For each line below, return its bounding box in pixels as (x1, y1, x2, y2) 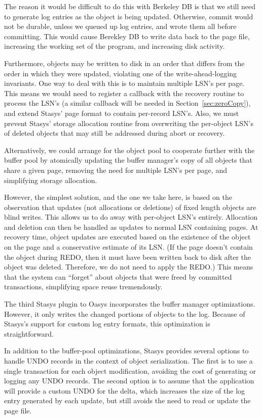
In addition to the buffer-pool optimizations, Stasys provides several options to (4, 345, 249, 356)
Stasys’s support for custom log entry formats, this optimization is (4, 318, 210, 329)
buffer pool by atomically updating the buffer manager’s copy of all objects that (4, 155, 252, 165)
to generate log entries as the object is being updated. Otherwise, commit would (4, 11, 253, 21)
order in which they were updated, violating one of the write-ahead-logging (4, 68, 237, 78)
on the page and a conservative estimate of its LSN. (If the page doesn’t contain (4, 242, 253, 252)
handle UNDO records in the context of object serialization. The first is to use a (4, 355, 253, 366)
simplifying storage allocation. (4, 174, 97, 185)
